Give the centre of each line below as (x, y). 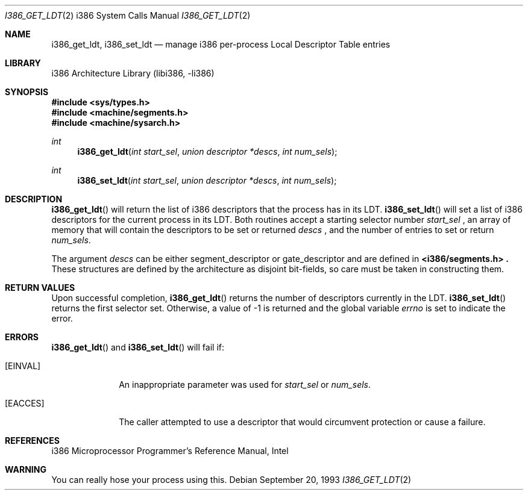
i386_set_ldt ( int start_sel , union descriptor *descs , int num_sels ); (207, 180)
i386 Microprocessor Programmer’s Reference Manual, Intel (170, 451)
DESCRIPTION (34, 199)
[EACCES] (25, 403)
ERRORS (22, 337)
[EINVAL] (23, 366)
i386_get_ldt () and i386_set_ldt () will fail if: (138, 347)
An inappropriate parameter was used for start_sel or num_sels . (245, 384)
